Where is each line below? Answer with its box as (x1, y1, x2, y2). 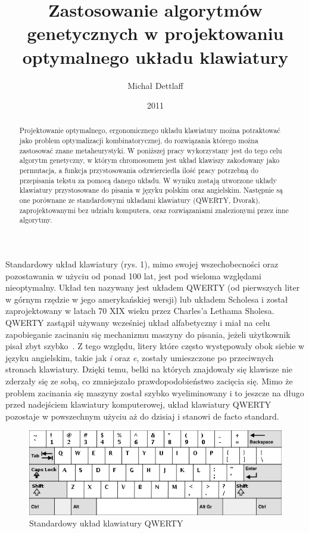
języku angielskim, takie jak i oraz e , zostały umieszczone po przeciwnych (5, 351, 274, 363)
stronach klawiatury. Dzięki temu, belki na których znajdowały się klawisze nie (5, 363, 293, 375)
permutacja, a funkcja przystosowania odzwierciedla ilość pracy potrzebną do (19, 165, 258, 175)
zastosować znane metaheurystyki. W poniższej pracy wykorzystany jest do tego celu (19, 145, 282, 155)
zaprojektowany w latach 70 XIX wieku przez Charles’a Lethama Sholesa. (5, 304, 274, 317)
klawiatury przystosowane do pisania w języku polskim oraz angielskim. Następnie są (19, 185, 283, 195)
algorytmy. (19, 215, 52, 225)
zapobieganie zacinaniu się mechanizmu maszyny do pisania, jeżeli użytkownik (5, 328, 291, 340)
